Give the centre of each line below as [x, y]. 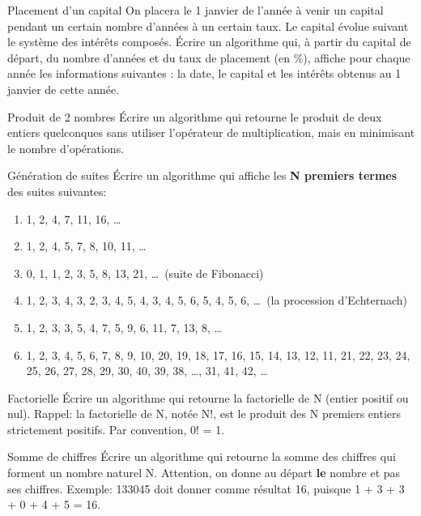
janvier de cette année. [64, 89]
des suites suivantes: [57, 191]
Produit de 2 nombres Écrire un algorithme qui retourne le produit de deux [195, 116]
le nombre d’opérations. [66, 148]
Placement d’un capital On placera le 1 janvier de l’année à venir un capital [196, 10]
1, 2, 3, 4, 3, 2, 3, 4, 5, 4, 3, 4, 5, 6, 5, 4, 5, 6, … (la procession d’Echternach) [217, 300]
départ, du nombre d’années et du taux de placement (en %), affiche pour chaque [209, 57]
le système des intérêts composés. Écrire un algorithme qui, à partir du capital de [209, 42]
